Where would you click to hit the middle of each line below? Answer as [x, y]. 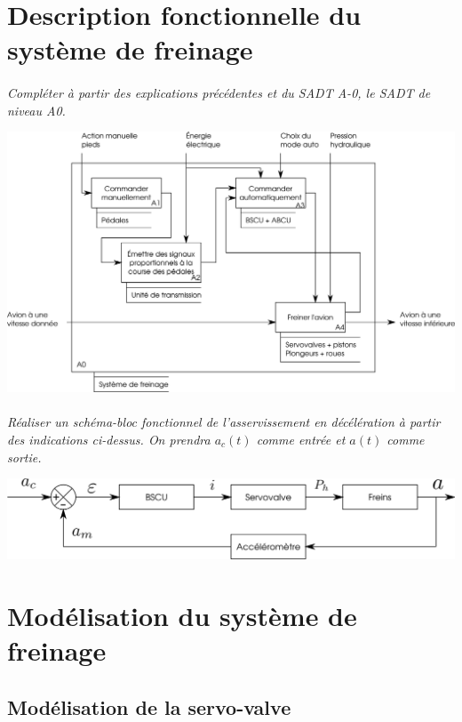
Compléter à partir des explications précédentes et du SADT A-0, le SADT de [219, 93]
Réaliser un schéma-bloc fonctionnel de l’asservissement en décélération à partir [224, 422]
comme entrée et [301, 439]
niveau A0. [36, 110]
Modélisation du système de [182, 615]
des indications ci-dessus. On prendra [109, 439]
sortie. [24, 457]
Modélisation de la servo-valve [149, 706]
